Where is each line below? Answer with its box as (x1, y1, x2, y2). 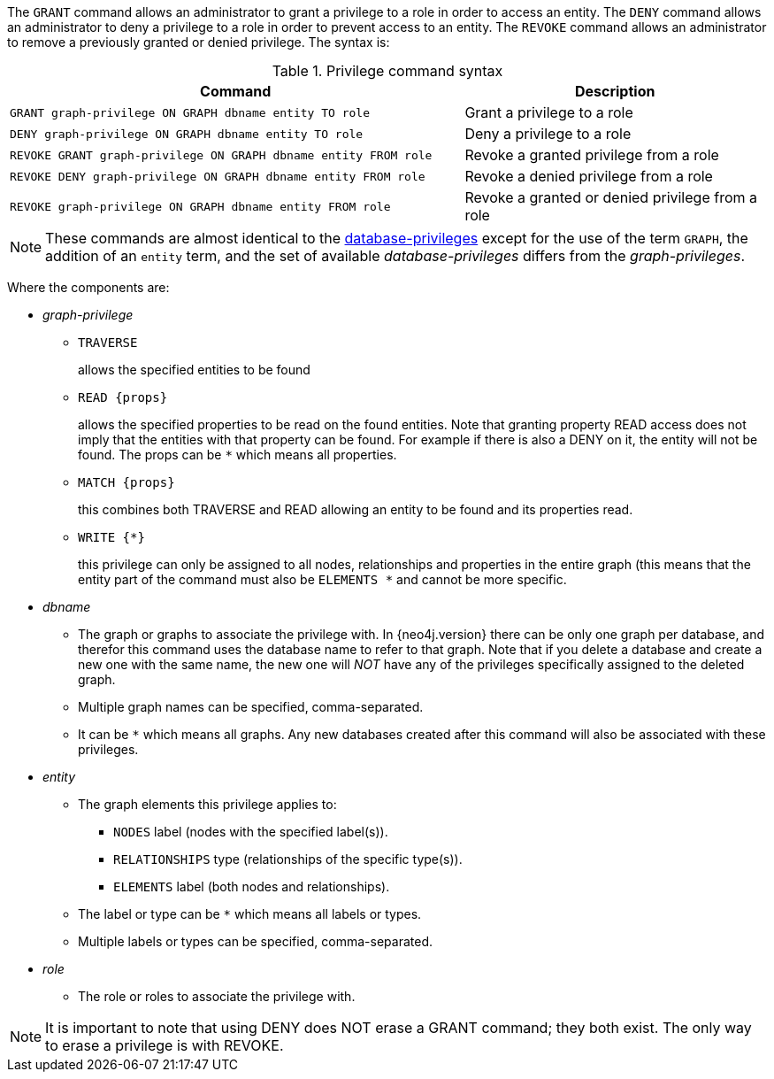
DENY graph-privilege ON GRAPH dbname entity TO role (10, 127, 364, 141)
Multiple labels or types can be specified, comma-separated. (78, 934, 433, 949)
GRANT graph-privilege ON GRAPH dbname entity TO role (10, 105, 370, 119)
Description (574, 82, 655, 100)
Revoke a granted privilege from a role (464, 146, 719, 164)
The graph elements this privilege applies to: (78, 797, 337, 812)
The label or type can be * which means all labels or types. (78, 906, 422, 921)
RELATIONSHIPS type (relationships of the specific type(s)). (113, 852, 463, 867)
